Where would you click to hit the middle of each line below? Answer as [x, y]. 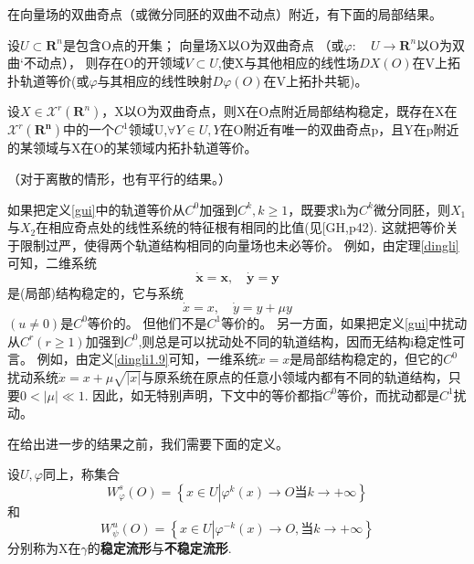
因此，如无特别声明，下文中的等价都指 [208, 394]
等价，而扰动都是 [388, 394]
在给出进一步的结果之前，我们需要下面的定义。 [148, 443]
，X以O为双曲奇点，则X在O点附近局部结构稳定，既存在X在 [279, 111]
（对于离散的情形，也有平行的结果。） [119, 178]
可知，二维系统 [52, 263]
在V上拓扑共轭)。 [316, 80]
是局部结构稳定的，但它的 [367, 359]
